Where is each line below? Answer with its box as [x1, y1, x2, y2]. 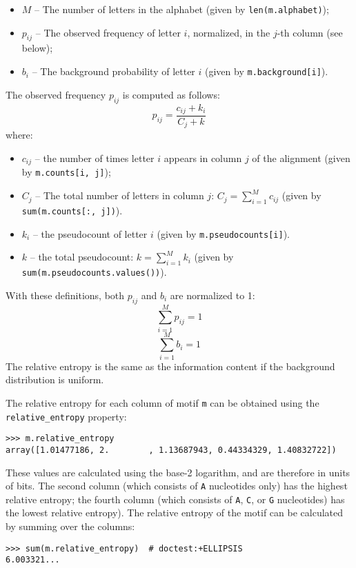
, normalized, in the [187, 25, 270, 39]
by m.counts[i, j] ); [21, 165, 111, 179]
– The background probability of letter [32, 64, 195, 79]
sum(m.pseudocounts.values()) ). [21, 265, 167, 279]
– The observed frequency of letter [35, 25, 181, 39]
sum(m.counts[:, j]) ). [21, 203, 123, 217]
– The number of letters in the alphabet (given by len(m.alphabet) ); [34, 2, 329, 16]
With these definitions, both [6, 287, 125, 302]
